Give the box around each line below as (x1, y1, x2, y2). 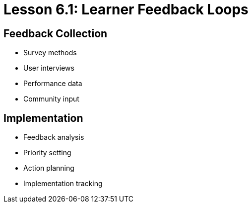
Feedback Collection (3, 27, 108, 40)
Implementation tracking (23, 179, 103, 188)
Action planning (23, 164, 74, 173)
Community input (23, 95, 79, 103)
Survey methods (23, 48, 77, 57)
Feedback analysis (23, 133, 84, 142)
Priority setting (23, 148, 71, 157)
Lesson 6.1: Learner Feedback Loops (3, 1, 249, 18)
